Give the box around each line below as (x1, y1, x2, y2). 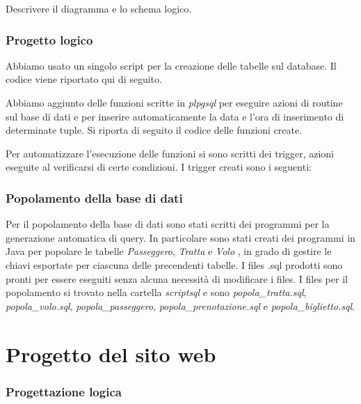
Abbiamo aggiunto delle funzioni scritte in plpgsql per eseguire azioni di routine (6, 95, 343, 109)
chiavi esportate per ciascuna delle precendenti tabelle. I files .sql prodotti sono (6, 257, 343, 272)
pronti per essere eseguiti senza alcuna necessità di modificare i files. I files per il (6, 271, 348, 286)
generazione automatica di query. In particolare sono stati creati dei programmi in (6, 230, 355, 244)
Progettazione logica (6, 382, 122, 400)
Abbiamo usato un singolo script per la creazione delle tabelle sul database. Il (6, 58, 337, 72)
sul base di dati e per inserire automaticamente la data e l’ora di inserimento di (6, 109, 344, 123)
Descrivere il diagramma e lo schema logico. (6, 1, 192, 15)
